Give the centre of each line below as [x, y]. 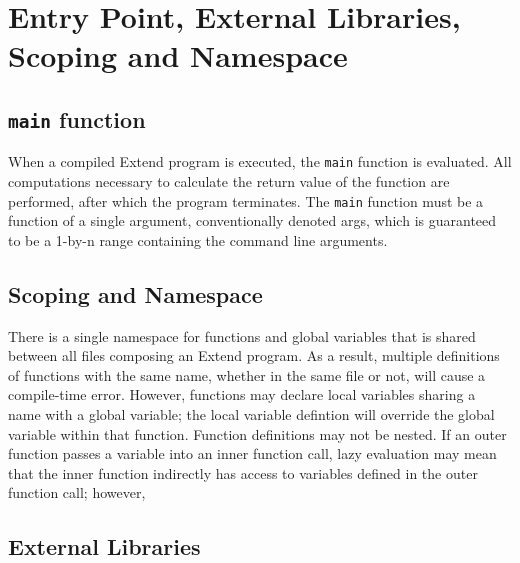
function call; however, [77, 492]
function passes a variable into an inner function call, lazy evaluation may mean [252, 453]
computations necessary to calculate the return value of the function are [229, 181]
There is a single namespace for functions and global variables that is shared [242, 335]
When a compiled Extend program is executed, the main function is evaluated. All [260, 161]
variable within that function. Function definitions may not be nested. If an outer [257, 433]
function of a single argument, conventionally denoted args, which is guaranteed [252, 220]
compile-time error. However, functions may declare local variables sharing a [242, 394]
